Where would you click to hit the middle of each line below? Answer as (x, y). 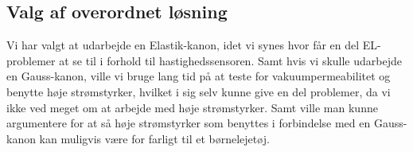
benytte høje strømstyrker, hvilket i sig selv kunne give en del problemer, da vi (199, 91)
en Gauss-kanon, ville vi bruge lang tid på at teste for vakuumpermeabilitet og (199, 76)
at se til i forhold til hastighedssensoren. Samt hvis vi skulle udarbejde (230, 60)
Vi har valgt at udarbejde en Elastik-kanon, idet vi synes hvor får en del (183, 45)
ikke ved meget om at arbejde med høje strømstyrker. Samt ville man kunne (192, 107)
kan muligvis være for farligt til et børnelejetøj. (154, 138)
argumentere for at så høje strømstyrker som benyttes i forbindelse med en (189, 123)
